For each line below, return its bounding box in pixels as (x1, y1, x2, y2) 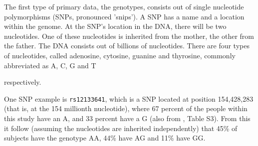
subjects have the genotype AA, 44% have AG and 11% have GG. (4, 133, 206, 143)
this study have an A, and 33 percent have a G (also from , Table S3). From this (4, 113, 251, 123)
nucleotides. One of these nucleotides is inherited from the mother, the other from (4, 30, 254, 41)
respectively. (4, 77, 41, 87)
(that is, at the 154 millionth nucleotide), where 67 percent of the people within (4, 103, 248, 114)
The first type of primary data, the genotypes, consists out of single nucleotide (4, 1, 244, 11)
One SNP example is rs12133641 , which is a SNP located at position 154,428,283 (4, 93, 254, 104)
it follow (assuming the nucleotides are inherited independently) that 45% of (4, 123, 238, 133)
